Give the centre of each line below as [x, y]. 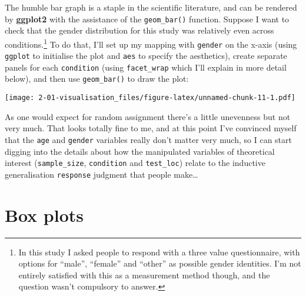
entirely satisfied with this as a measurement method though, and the [144, 275]
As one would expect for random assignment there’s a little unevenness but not [148, 116]
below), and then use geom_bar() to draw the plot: [97, 79]
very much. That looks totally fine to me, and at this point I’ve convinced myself [151, 128]
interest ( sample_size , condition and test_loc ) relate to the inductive [135, 163]
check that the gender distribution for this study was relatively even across [139, 30]
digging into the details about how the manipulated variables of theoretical [140, 151]
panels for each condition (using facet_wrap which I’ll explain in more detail [146, 67]
